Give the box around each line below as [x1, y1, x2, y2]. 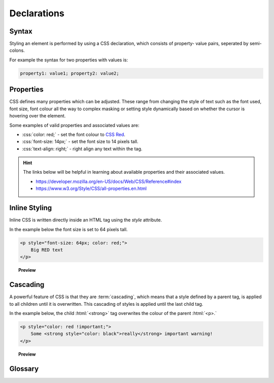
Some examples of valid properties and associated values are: [9, 122, 140, 128]
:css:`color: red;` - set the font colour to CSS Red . [22, 131, 125, 137]
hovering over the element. [9, 113, 66, 119]
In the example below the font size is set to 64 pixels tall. [9, 226, 128, 232]
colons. [9, 47, 25, 53]
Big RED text [30, 247, 63, 252]
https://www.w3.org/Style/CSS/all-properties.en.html [36, 185, 147, 191]
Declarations [9, 8, 64, 19]
